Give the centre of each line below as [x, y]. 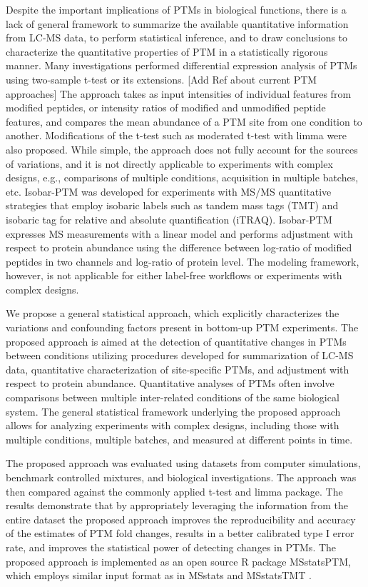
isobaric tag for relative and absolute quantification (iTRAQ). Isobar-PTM [169, 219]
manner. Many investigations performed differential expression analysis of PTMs [182, 65]
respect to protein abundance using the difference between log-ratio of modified [179, 247]
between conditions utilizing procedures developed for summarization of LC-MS [180, 355]
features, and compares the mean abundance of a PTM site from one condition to [184, 121]
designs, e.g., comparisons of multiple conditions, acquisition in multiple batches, [182, 177]
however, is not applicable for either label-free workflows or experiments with [174, 275]
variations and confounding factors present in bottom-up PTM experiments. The [182, 327]
